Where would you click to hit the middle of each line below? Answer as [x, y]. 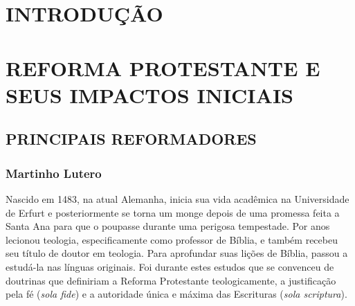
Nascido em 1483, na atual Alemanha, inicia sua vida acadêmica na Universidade [177, 198]
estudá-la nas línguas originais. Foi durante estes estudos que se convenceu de [170, 266]
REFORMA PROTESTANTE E [163, 67]
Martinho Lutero [54, 173]
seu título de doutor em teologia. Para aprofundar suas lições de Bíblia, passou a [177, 253]
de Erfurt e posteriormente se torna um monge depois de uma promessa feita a [173, 212]
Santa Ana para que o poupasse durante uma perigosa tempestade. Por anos [168, 226]
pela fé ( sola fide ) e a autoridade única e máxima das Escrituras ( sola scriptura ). [176, 294]
